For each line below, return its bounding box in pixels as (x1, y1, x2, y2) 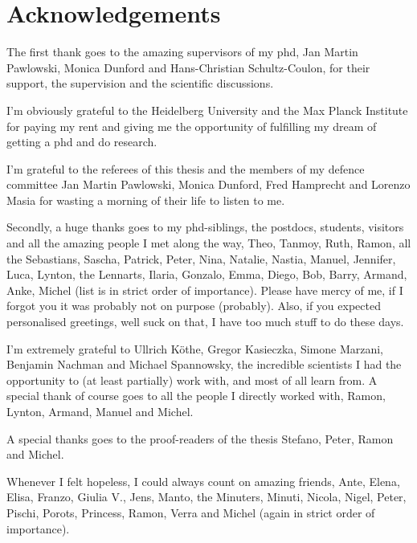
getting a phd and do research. (6, 133, 157, 150)
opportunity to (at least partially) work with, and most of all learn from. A (6, 371, 378, 388)
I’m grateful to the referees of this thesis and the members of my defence (6, 160, 365, 177)
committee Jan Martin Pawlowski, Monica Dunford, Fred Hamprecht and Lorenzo (6, 176, 411, 193)
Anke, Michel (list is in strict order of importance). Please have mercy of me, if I (6, 281, 403, 298)
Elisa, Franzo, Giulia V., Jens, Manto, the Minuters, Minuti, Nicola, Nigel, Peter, (6, 488, 407, 505)
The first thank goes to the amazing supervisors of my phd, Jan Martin (6, 43, 358, 60)
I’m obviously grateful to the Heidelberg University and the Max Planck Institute (6, 101, 408, 118)
